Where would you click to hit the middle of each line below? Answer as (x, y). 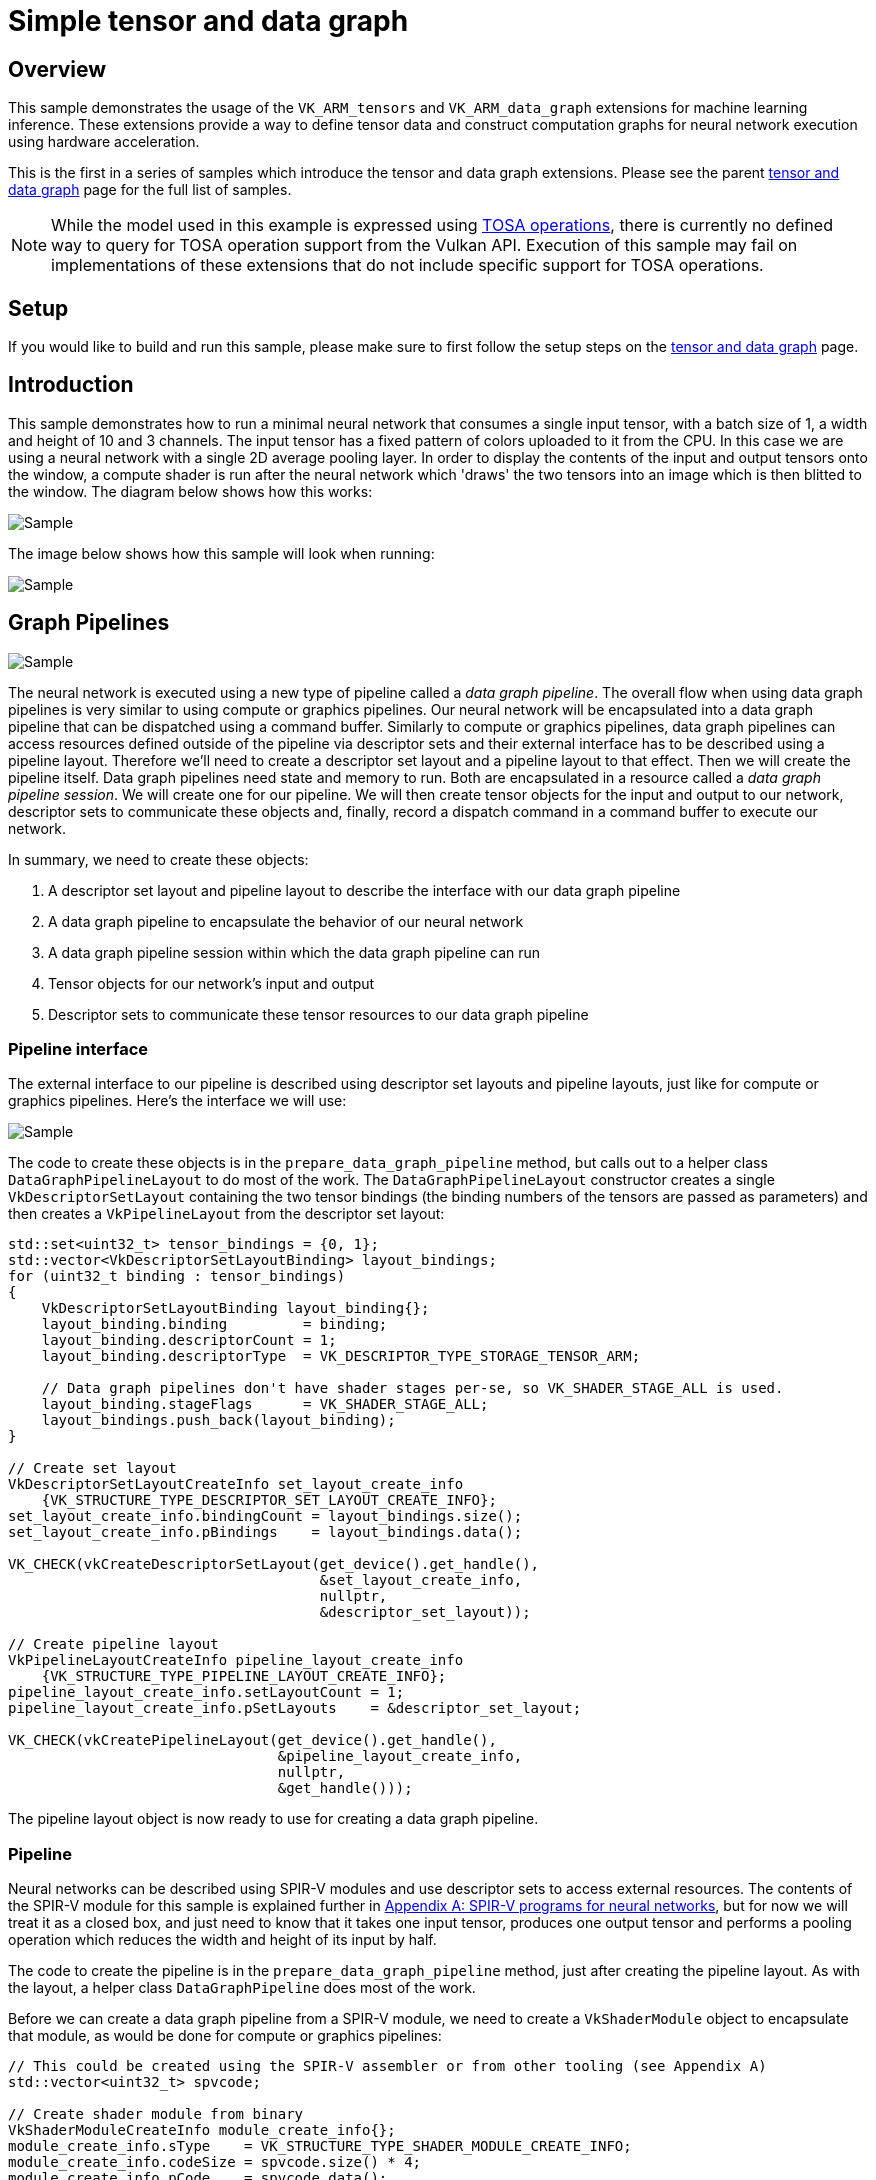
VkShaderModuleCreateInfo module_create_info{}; (202, 2130)
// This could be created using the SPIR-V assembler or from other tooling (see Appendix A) (387, 2066)
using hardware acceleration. (104, 142)
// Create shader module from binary (156, 2114)
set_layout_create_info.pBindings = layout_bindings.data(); (265, 1532)
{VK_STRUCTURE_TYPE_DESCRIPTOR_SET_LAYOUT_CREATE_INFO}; (269, 1500)
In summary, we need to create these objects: (158, 859)
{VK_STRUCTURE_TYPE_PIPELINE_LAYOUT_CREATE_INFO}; (244, 1676)
